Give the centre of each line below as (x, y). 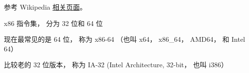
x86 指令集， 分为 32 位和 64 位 (53, 23)
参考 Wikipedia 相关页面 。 (45, 7)
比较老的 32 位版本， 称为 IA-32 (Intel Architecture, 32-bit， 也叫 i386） (116, 65)
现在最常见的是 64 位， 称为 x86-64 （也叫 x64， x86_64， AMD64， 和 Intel (124, 39)
